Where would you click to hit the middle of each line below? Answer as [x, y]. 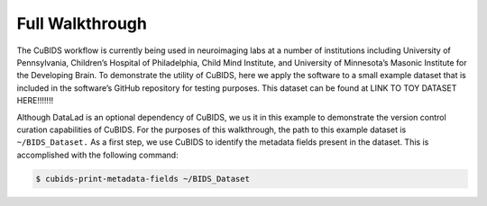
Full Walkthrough [82, 23]
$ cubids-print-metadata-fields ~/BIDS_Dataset [142, 179]
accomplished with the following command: [98, 155]
